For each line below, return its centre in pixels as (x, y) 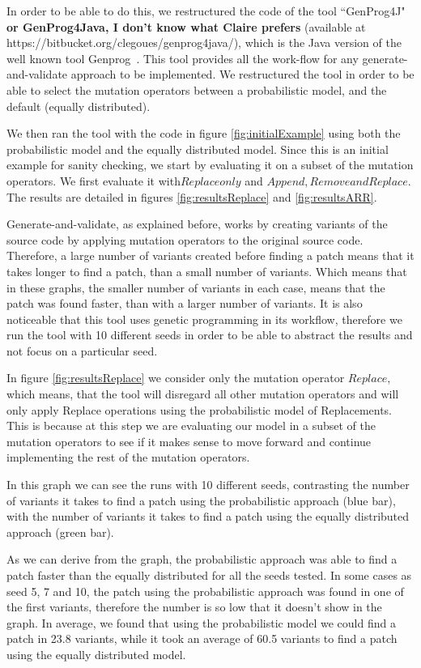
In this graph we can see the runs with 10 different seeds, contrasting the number (208, 485)
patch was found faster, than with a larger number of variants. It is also (185, 303)
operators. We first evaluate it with (94, 180)
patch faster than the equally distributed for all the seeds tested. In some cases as (209, 575)
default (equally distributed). (79, 106)
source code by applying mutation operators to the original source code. (185, 239)
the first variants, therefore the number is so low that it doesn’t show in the (194, 607)
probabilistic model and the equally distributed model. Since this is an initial (198, 149)
